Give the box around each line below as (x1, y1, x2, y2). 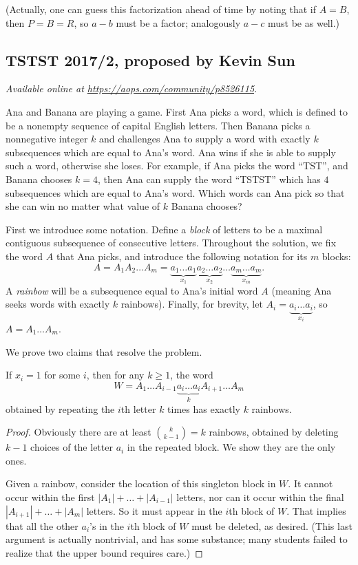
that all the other (6, 518, 78, 533)
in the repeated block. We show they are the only (127, 440, 336, 454)
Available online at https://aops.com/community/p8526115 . (6, 81, 257, 96)
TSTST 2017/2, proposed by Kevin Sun (6, 49, 295, 70)
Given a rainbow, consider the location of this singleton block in (6, 476, 276, 491)
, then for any (86, 367, 145, 382)
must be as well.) (268, 15, 339, 30)
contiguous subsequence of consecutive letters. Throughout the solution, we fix (6, 235, 337, 250)
